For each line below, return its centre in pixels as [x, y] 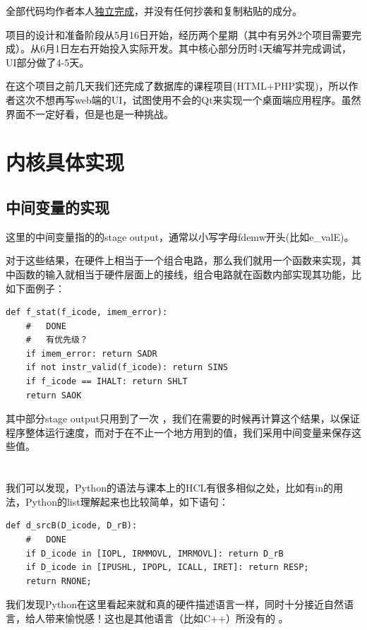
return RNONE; [59, 581]
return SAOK [54, 395]
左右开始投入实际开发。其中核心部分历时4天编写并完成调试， [210, 48]
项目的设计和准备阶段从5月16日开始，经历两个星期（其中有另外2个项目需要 [179, 34]
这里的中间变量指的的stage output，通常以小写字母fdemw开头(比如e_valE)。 [180, 236]
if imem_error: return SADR [91, 353]
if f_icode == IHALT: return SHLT [107, 382]
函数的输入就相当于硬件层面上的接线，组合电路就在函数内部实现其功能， [183, 274]
